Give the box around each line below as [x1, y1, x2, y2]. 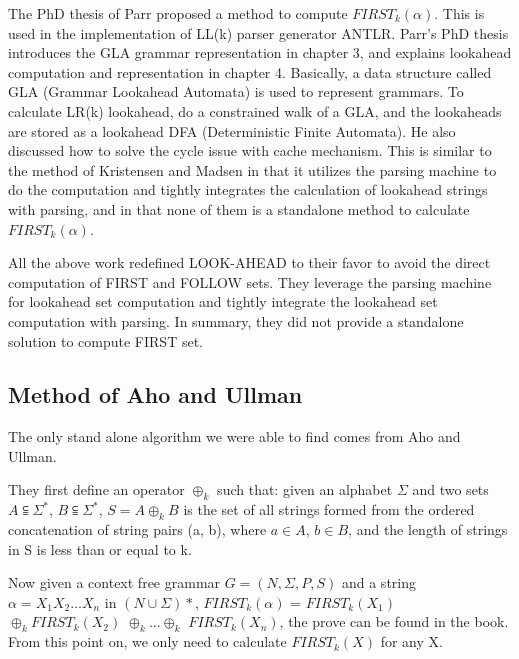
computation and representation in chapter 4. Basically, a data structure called [8, 61, 492, 82]
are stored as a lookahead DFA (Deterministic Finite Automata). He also [8, 120, 456, 141]
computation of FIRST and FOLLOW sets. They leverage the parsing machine [8, 271, 492, 292]
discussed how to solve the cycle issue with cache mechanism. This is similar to [8, 140, 492, 161]
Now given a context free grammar [8, 572, 221, 593]
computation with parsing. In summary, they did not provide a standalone [8, 310, 464, 331]
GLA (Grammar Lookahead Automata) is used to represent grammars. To [8, 81, 464, 102]
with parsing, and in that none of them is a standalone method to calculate [8, 198, 470, 219]
